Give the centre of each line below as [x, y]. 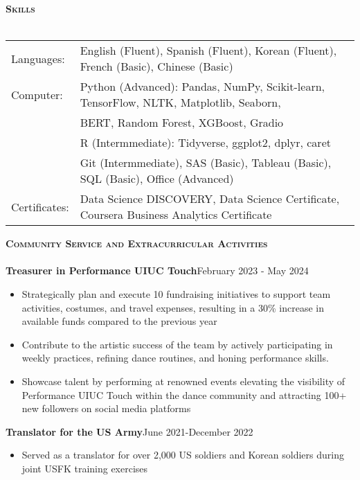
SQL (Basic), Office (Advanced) [157, 179]
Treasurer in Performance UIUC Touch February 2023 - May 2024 [157, 270]
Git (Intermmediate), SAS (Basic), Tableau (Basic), [206, 163]
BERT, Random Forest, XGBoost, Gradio [182, 123]
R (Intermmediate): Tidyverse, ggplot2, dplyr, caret [205, 143]
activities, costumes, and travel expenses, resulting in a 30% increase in [173, 307]
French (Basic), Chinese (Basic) [156, 66]
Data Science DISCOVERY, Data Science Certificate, [210, 199]
